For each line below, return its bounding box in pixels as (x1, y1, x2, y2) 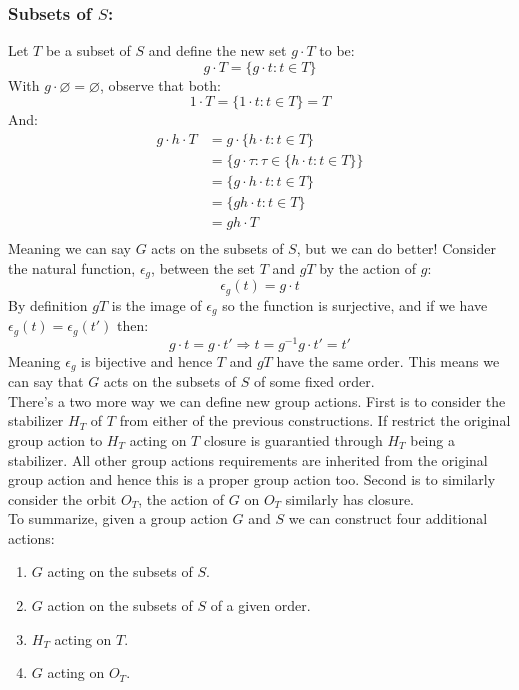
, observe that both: (99, 74, 221, 95)
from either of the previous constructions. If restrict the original (119, 410, 511, 431)
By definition (8, 294, 88, 315)
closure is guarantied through (203, 429, 383, 450)
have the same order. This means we (276, 350, 500, 371)
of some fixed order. (253, 371, 375, 392)
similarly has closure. (285, 488, 415, 509)
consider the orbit (8, 488, 117, 509)
